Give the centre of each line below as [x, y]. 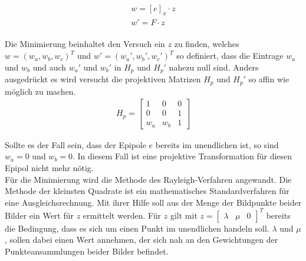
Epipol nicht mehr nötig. [49, 167]
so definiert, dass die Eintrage [230, 56]
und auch [50, 67]
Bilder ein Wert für [39, 215]
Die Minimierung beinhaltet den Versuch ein [85, 44]
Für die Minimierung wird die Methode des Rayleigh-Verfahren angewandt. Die [148, 179]
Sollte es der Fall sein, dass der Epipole [75, 144]
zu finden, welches [207, 44]
